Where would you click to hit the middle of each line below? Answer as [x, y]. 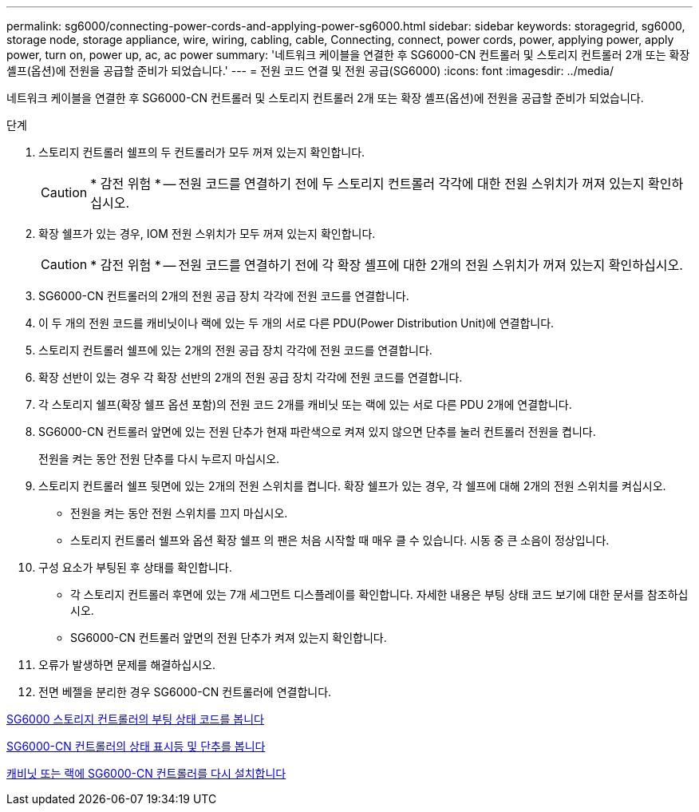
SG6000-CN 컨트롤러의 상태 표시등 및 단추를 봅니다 [136, 746]
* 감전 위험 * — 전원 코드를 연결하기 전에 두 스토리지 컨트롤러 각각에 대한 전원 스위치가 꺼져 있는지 [367, 184]
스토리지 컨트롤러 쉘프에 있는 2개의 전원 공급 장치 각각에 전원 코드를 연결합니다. [235, 350]
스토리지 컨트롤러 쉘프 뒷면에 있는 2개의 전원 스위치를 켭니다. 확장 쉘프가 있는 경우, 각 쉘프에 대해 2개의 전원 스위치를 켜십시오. [352, 486]
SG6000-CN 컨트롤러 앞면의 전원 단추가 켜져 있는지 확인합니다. [229, 638]
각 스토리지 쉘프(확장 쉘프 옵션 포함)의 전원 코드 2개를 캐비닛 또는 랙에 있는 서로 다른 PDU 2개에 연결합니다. [305, 404]
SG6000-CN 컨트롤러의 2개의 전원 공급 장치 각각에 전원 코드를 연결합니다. [224, 296]
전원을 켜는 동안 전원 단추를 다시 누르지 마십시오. [159, 459]
